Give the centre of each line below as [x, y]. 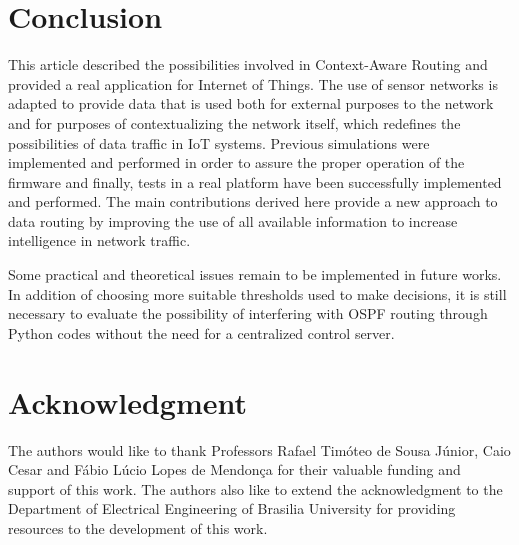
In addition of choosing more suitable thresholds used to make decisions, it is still [257, 293]
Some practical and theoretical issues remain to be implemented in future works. [255, 274]
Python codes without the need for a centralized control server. [201, 332]
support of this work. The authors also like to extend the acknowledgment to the [255, 488]
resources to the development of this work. [138, 527]
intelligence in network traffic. [99, 240]
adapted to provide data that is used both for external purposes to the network [251, 103]
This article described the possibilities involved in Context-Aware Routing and [248, 64]
